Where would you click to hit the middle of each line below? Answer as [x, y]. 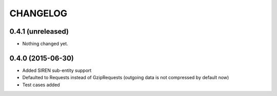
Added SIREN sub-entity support [57, 70]
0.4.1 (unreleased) [39, 31]
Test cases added [41, 85]
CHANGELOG [38, 13]
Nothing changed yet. [45, 44]
